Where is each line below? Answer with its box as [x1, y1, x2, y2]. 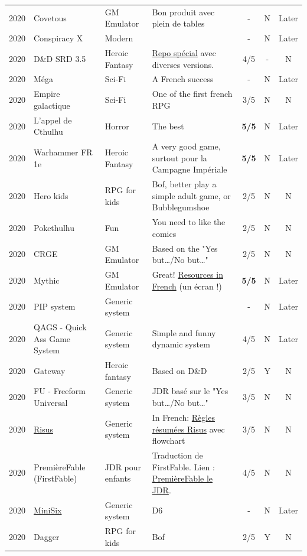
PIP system [34, 300, 76, 313]
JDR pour [104, 460, 142, 473]
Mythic [34, 274, 60, 286]
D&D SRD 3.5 [34, 52, 86, 64]
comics [152, 227, 177, 239]
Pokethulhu [34, 222, 75, 234]
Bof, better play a [152, 178, 217, 190]
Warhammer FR [34, 145, 93, 158]
